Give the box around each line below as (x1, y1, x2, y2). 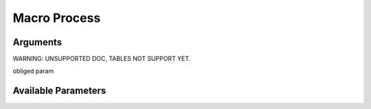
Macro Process (12, 10, 101, 25)
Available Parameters (12, 85, 106, 97)
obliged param (12, 67, 54, 75)
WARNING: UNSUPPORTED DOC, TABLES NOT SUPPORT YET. (12, 55, 191, 63)
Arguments (12, 36, 63, 48)
